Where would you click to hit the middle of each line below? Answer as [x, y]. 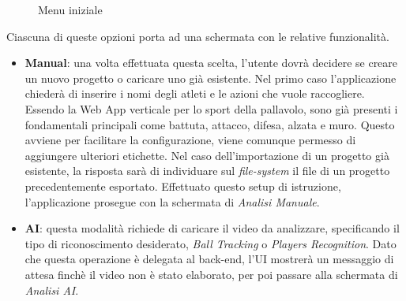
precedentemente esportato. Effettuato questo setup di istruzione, [183, 186]
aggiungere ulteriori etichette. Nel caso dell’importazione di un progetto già [207, 155]
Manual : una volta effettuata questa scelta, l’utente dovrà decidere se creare [211, 63]
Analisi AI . [52, 290]
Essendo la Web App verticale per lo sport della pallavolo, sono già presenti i [211, 108]
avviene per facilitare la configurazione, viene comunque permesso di [190, 140]
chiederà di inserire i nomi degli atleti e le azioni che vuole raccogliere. [195, 93]
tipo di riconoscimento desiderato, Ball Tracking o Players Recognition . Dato [211, 243]
